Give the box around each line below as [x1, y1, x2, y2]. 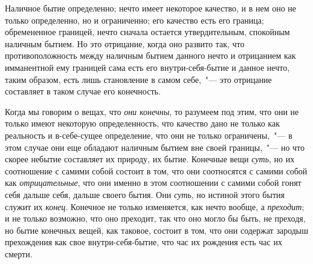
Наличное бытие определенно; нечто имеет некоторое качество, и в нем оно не [5, 2, 297, 14]
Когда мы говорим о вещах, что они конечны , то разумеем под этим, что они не [5, 105, 299, 117]
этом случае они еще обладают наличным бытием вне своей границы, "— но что [5, 140, 305, 153]
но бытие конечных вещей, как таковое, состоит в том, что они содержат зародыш [5, 223, 309, 236]
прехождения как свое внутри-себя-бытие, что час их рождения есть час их [5, 236, 282, 248]
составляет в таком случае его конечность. [5, 85, 161, 97]
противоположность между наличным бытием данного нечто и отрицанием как [5, 49, 296, 62]
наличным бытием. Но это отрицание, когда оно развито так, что [5, 37, 245, 50]
